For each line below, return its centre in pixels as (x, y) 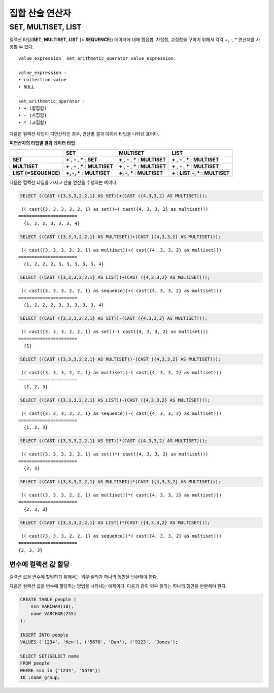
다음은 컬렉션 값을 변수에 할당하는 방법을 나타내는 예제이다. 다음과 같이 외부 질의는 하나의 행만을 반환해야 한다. (118, 586)
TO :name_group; (40, 678)
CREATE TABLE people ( (48, 599)
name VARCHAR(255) (54, 614)
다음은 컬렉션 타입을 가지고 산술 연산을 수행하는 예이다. (63, 182)
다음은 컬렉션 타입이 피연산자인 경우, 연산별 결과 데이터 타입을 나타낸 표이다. (84, 134)
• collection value (43, 80)
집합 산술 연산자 (40, 13)
